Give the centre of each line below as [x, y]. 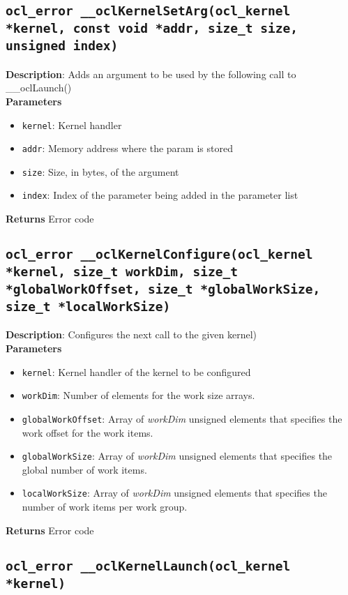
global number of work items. [84, 469]
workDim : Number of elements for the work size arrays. [138, 395]
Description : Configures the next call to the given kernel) [131, 334]
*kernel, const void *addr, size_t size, [152, 29]
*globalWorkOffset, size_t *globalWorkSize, [163, 289]
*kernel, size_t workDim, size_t [122, 272]
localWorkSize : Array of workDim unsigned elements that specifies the [174, 493]
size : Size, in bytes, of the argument [100, 171]
